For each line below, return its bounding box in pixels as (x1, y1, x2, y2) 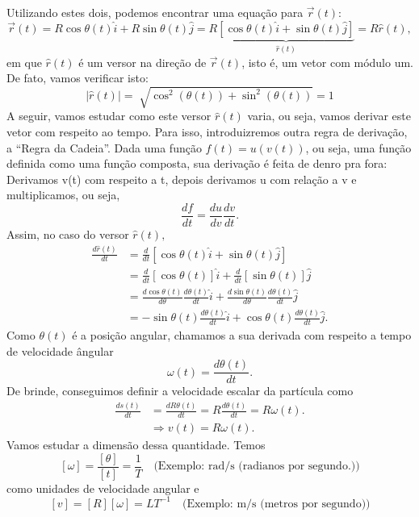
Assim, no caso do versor (6, 226, 129, 243)
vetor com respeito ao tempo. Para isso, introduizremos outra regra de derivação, (6, 123, 408, 140)
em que (6, 53, 42, 70)
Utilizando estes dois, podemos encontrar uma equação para (6, 4, 304, 20)
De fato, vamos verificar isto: (6, 69, 149, 86)
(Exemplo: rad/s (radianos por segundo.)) (153, 461, 360, 473)
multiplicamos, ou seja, (6, 186, 120, 203)
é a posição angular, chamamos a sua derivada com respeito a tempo (72, 327, 412, 344)
